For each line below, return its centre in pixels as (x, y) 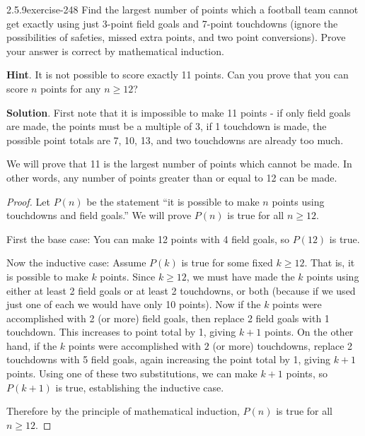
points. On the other (309, 332)
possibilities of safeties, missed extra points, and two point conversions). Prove (176, 37)
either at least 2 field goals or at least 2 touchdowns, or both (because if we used (181, 290)
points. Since (128, 276)
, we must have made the (241, 276)
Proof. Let (28, 201)
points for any (71, 88)
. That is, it (330, 263)
